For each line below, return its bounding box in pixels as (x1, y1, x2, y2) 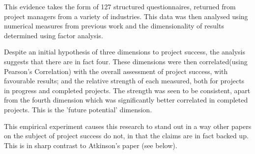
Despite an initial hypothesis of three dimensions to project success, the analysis (4, 47, 246, 57)
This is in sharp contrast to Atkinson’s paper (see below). (4, 140, 177, 150)
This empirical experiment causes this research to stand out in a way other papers (4, 121, 252, 131)
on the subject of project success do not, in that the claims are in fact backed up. (4, 130, 249, 141)
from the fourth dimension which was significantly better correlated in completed (4, 95, 248, 105)
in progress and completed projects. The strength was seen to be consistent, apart (4, 85, 251, 95)
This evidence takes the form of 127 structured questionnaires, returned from (4, 1, 236, 11)
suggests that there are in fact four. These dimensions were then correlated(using (4, 56, 248, 66)
